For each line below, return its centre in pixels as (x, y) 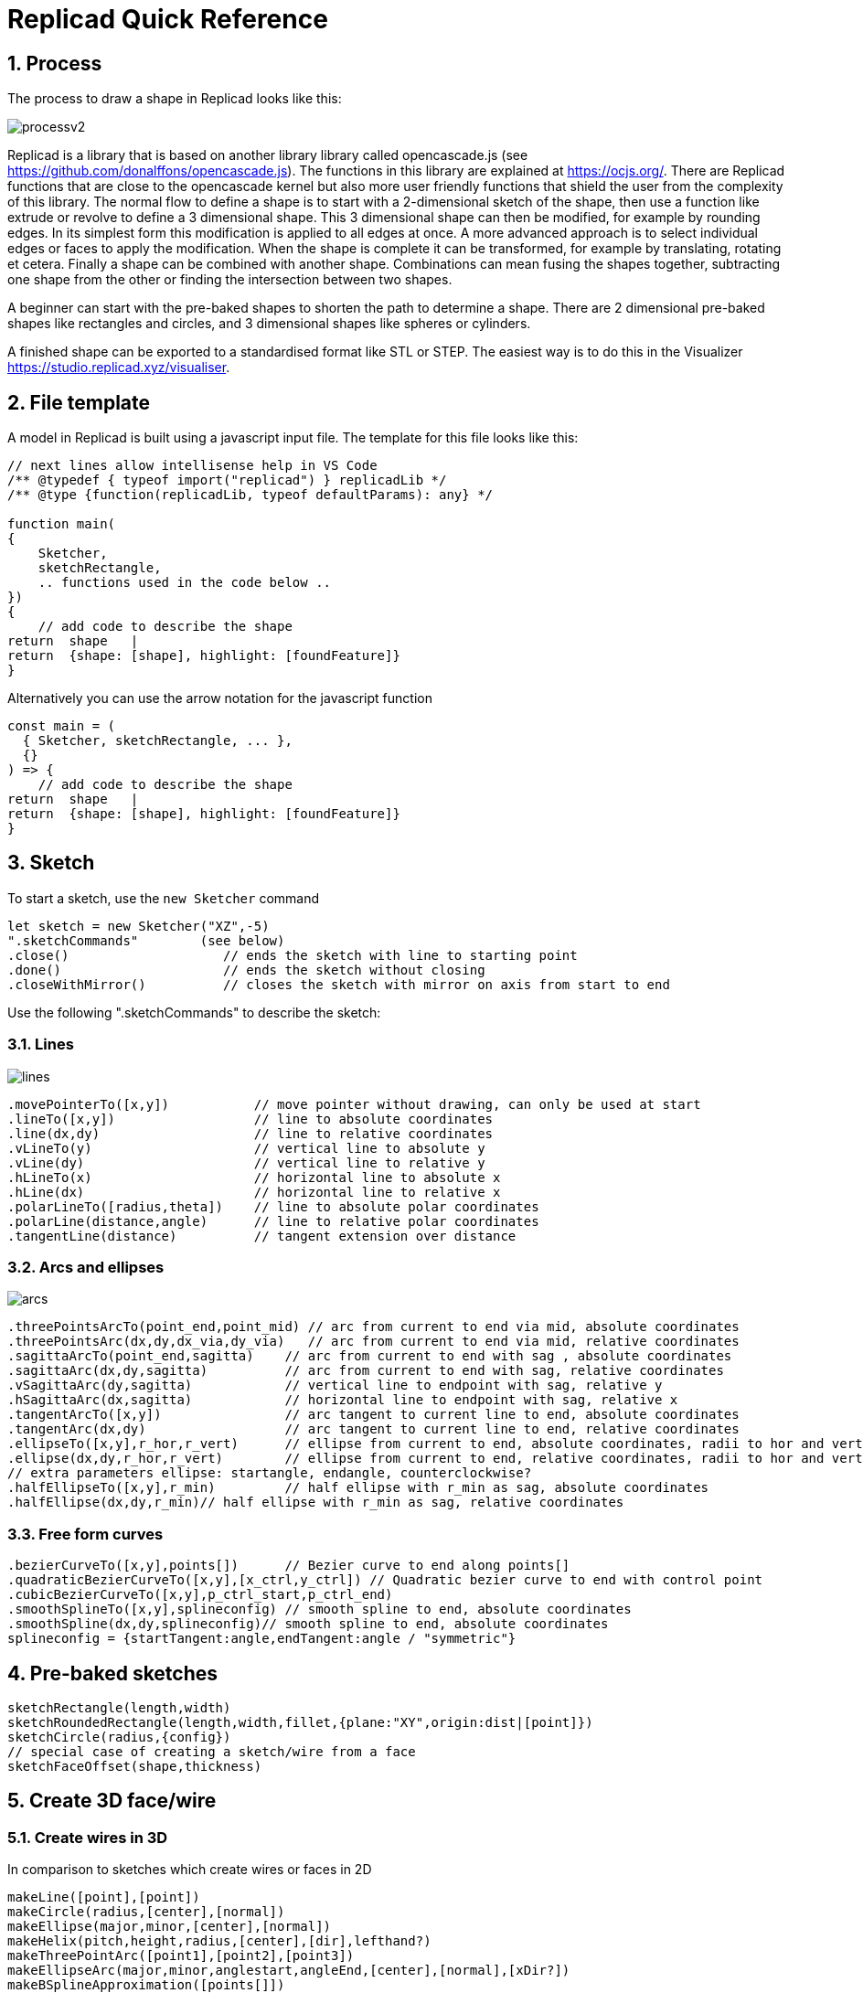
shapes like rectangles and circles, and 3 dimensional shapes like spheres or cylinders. (269, 324)
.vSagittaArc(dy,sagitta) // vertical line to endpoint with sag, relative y (335, 1386)
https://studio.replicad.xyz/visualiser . (119, 368)
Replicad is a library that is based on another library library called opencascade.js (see (268, 155)
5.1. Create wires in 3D (88, 1837)
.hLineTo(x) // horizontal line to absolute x (254, 1177)
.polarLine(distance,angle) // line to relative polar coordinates (273, 1221)
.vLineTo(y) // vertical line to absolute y (246, 1148)
